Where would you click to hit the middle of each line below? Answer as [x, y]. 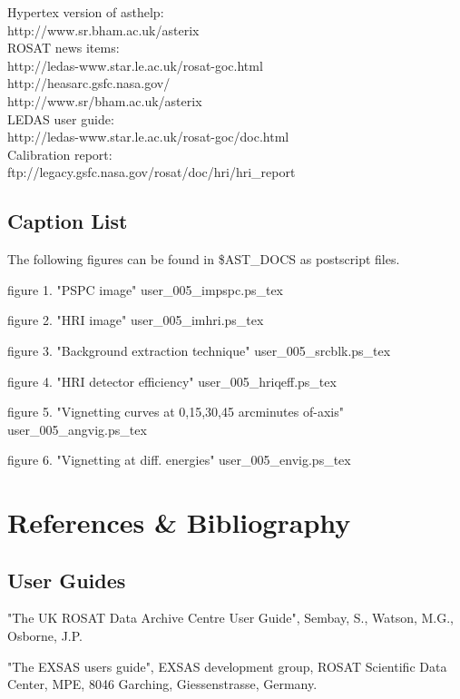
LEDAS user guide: [61, 118]
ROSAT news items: [64, 48]
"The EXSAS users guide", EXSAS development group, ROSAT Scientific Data [227, 666]
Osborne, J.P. [45, 636]
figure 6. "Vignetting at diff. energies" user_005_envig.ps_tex [179, 460]
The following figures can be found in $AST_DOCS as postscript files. [204, 259]
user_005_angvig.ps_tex [77, 429]
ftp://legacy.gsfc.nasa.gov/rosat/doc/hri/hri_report [152, 172]
